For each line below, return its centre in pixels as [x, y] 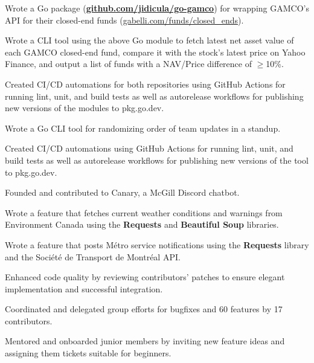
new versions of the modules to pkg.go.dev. [85, 108]
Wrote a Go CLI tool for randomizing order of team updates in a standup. [143, 128]
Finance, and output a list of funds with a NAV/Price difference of [128, 64]
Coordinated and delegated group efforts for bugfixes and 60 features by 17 [144, 309]
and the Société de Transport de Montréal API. [93, 256]
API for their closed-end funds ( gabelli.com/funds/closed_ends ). [124, 20]
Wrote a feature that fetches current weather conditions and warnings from [144, 212]
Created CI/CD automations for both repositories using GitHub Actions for [145, 84]
